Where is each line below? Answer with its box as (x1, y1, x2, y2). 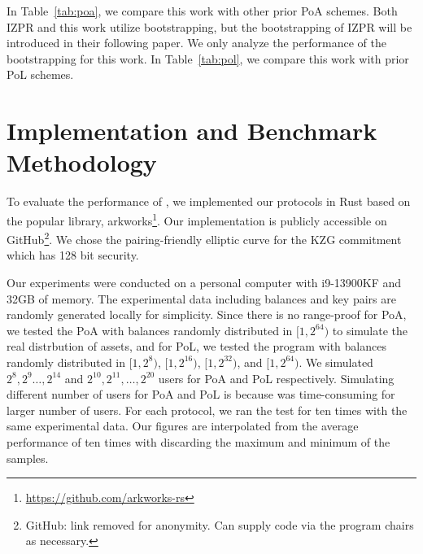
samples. (7, 449, 49, 466)
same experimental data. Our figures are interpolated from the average (7, 417, 359, 434)
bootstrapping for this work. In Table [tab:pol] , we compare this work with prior (7, 50, 409, 67)
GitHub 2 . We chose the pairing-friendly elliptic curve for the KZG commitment (7, 229, 402, 247)
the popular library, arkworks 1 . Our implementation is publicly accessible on (7, 209, 387, 229)
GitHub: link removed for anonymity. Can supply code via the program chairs (25, 516, 414, 533)
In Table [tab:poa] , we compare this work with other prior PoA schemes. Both (7, 2, 398, 19)
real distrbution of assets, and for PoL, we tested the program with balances (7, 338, 386, 355)
